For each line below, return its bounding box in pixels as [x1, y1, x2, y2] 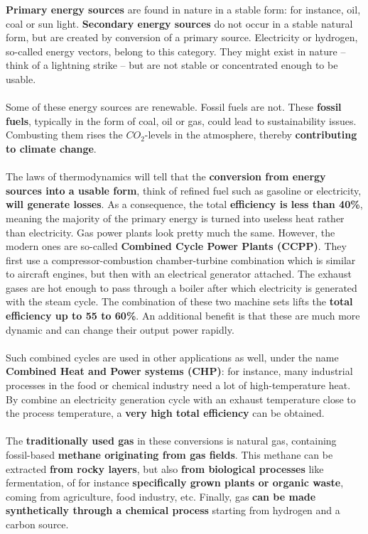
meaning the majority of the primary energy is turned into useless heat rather [6, 210, 345, 225]
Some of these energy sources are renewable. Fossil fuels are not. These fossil [6, 99, 342, 114]
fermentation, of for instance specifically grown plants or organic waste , [6, 475, 344, 490]
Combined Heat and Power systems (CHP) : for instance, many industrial [6, 364, 353, 378]
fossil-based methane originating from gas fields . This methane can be [6, 447, 333, 462]
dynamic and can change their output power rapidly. [6, 322, 234, 337]
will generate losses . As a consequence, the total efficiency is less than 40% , [6, 197, 363, 212]
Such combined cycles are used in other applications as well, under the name [6, 349, 339, 364]
